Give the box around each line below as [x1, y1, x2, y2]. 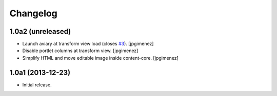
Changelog [9, 8, 57, 19]
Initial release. [22, 82, 52, 88]
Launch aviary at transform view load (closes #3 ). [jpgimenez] [22, 41, 154, 47]
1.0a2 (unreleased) [9, 27, 71, 36]
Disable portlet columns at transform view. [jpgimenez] [22, 47, 138, 54]
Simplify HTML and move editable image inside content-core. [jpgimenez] [22, 55, 179, 61]
